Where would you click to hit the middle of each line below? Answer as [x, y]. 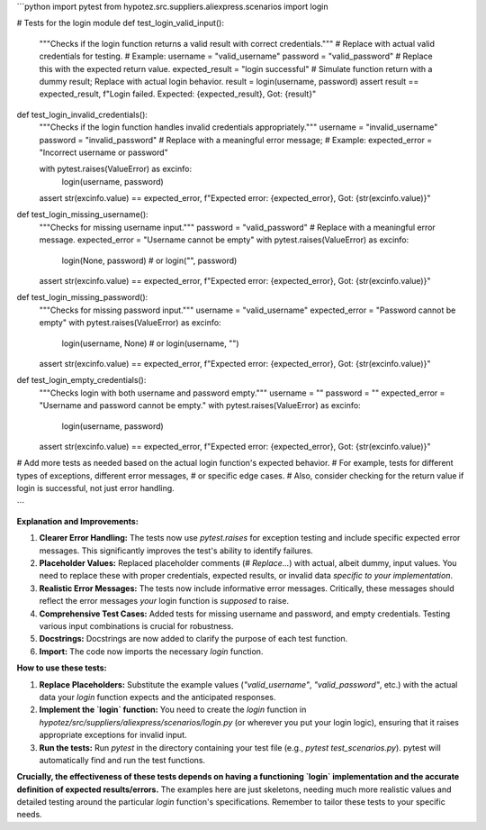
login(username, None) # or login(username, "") [150, 343]
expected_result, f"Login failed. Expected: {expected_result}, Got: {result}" [178, 94]
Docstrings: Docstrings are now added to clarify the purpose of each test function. [193, 639]
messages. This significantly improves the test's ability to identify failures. [176, 551]
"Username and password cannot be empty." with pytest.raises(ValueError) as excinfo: [200, 406]
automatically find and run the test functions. [122, 760]
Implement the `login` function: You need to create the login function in [173, 710]
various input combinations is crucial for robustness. [136, 626]
